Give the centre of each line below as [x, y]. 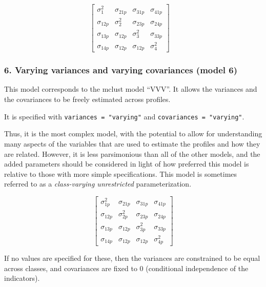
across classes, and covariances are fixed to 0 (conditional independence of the [126, 268]
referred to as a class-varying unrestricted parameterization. [98, 184]
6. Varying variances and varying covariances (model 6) [121, 70]
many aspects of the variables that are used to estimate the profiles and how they [132, 143]
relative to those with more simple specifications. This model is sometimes [121, 173]
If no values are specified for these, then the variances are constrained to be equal [132, 258]
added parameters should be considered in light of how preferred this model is [127, 164]
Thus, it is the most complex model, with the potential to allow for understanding [133, 134]
